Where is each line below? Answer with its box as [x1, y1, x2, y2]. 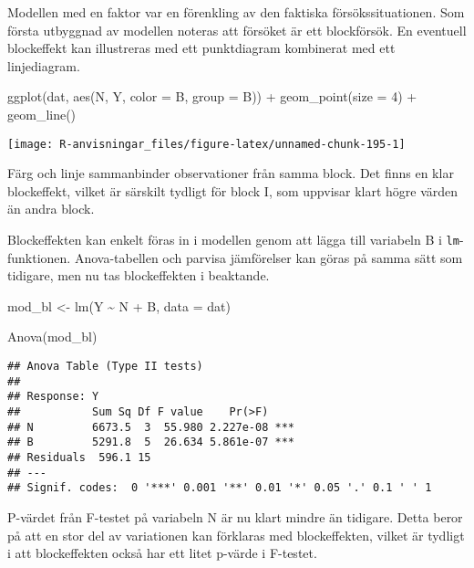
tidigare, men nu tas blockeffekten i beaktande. [7, 266, 270, 285]
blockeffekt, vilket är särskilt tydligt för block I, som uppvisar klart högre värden [7, 181, 459, 200]
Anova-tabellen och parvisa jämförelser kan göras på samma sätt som [74, 247, 463, 267]
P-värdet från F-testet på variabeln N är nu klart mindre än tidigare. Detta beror [7, 507, 463, 526]
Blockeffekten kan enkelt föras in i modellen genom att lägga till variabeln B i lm [7, 230, 459, 248]
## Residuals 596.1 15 [7, 450, 151, 464]
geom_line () [7, 104, 77, 123]
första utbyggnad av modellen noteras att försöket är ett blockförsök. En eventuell [7, 20, 467, 39]
